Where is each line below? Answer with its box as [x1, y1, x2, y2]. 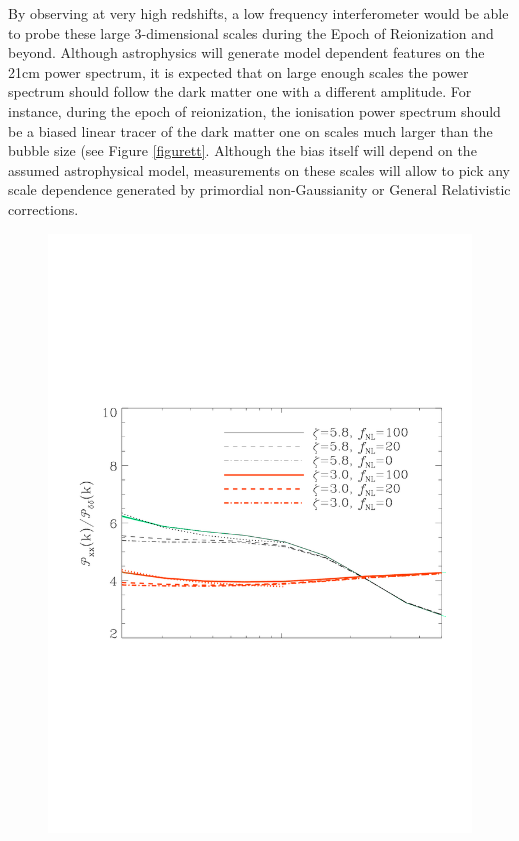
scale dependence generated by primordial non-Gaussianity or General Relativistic [8, 179, 511, 200]
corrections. [8, 198, 79, 219]
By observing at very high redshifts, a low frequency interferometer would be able [8, 3, 509, 23]
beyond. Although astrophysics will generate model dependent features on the [8, 42, 485, 63]
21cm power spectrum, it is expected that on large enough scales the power [8, 61, 469, 82]
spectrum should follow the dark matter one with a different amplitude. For [8, 81, 472, 102]
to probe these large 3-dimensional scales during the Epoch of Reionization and [8, 22, 494, 43]
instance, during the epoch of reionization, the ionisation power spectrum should [8, 100, 501, 121]
